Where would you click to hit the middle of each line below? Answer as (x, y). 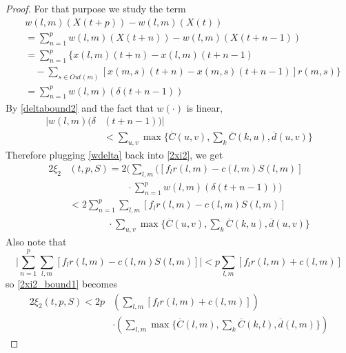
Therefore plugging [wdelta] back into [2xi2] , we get (114, 155)
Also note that (36, 242)
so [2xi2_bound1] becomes (61, 284)
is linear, (204, 107)
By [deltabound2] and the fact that (80, 107)
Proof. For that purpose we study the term (96, 8)
